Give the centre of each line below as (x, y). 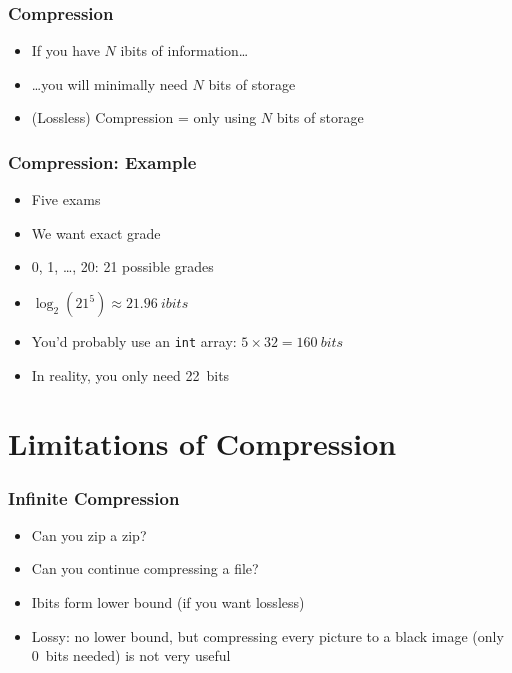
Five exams (66, 199)
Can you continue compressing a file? (145, 568)
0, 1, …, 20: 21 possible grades (122, 266)
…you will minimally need (109, 83)
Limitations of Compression (202, 443)
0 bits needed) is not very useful (131, 655)
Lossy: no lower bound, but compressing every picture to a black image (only (267, 635)
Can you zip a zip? (89, 534)
